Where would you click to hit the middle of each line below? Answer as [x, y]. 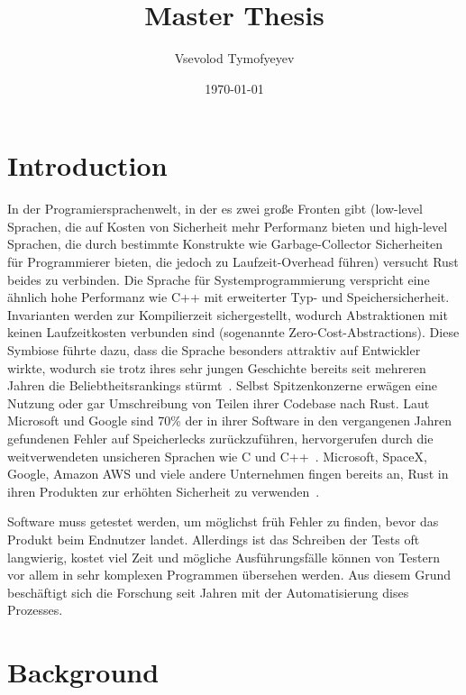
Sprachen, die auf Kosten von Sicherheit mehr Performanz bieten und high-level [228, 226]
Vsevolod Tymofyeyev [234, 58]
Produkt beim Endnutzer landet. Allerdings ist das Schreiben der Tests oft [214, 539]
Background [83, 672]
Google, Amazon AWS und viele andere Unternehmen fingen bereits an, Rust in [228, 474]
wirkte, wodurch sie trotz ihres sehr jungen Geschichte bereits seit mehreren [217, 367]
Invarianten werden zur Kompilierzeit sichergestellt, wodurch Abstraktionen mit [228, 314]
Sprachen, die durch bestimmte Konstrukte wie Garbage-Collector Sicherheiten [225, 244]
